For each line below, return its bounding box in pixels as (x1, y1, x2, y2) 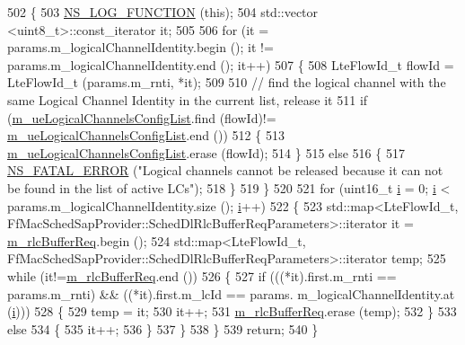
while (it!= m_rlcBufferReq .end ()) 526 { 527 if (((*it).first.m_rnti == (7, 266, 397, 285)
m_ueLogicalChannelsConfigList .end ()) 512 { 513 (7, 126, 285, 145)
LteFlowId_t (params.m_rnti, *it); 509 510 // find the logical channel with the (7, 73, 446, 92)
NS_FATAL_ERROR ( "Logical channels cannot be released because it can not (7, 161, 443, 180)
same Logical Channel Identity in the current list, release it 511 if (7, 90, 368, 109)
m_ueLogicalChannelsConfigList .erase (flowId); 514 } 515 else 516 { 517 (7, 143, 405, 162)
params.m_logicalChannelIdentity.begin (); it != (7, 38, 274, 57)
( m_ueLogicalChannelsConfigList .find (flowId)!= (7, 108, 276, 127)
